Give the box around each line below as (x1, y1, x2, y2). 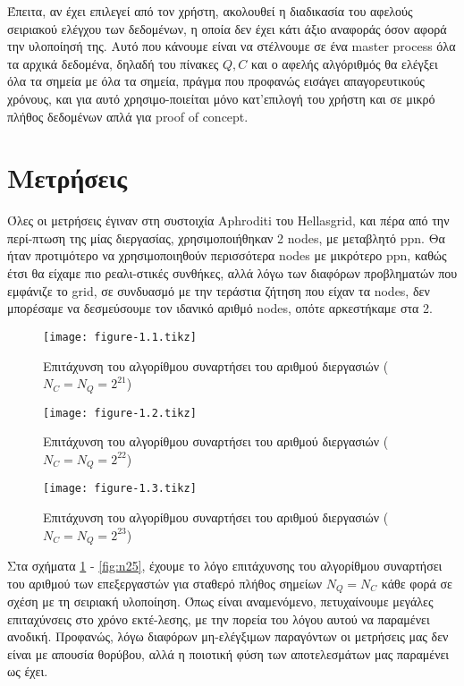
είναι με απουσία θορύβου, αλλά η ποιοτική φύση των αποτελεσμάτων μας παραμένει (7, 644, 450, 663)
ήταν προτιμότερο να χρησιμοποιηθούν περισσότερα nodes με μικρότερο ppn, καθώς (7, 246, 447, 265)
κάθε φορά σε (381, 573, 452, 592)
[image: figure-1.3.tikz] (43, 482, 197, 495)
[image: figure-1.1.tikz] (43, 330, 197, 343)
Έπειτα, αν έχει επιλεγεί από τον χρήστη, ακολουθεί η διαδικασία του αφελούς (7, 2, 413, 20)
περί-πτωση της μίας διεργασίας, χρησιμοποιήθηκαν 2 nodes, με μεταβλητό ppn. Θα (7, 228, 445, 247)
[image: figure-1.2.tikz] (43, 406, 197, 419)
